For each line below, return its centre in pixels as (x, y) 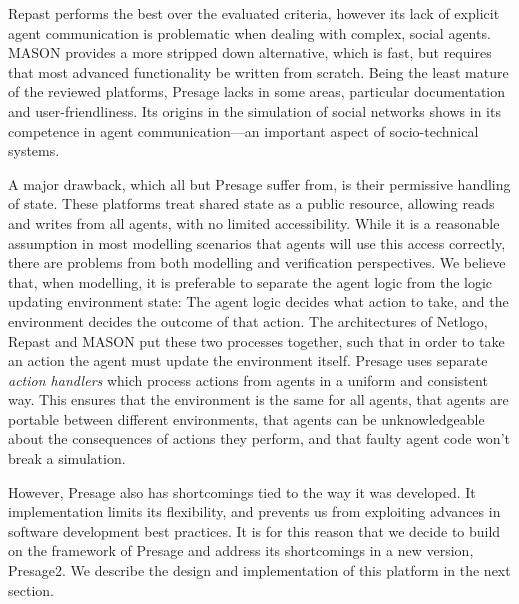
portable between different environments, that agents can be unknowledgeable (246, 418)
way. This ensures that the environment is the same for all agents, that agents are (258, 399)
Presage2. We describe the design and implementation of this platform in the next (259, 570)
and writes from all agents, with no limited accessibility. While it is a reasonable (254, 222)
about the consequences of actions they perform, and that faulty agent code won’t (259, 438)
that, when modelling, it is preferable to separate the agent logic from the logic (250, 281)
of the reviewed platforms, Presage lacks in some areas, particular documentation (257, 91)
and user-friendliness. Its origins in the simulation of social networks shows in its (254, 110)
